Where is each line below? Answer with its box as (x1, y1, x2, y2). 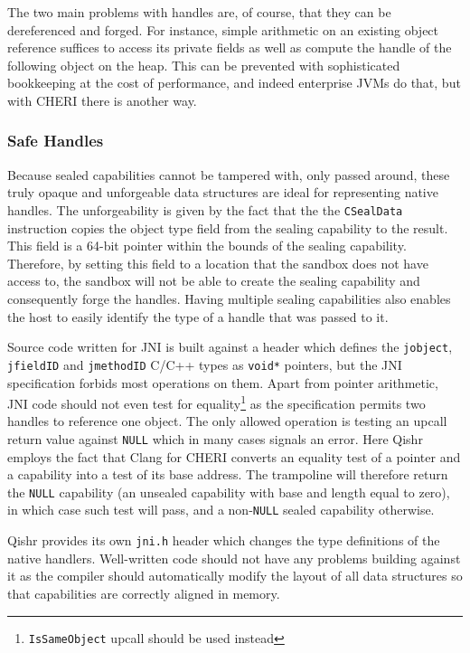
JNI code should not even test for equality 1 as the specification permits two (7, 392, 426, 412)
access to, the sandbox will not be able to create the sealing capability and (7, 271, 420, 290)
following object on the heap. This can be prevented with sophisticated (7, 55, 400, 74)
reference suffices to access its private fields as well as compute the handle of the (7, 38, 452, 57)
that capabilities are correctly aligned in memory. (7, 583, 280, 602)
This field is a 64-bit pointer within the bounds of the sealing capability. (7, 236, 407, 255)
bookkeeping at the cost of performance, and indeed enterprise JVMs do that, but (7, 73, 461, 92)
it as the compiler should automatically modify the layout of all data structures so (7, 566, 463, 585)
